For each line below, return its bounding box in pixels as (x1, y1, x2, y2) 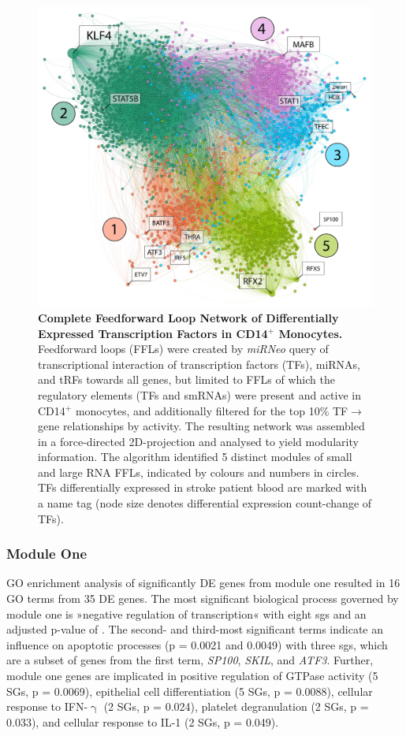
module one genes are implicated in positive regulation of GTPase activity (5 (6, 667, 378, 684)
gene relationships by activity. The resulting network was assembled (38, 418, 365, 434)
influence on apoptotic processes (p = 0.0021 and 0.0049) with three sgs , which (6, 636, 388, 652)
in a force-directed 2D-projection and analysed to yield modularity (38, 433, 359, 449)
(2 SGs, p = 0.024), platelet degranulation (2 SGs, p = (103, 698, 369, 715)
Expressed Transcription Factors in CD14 (38, 325, 268, 341)
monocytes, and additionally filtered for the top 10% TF (75, 402, 348, 418)
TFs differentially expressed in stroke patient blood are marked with (38, 479, 367, 496)
